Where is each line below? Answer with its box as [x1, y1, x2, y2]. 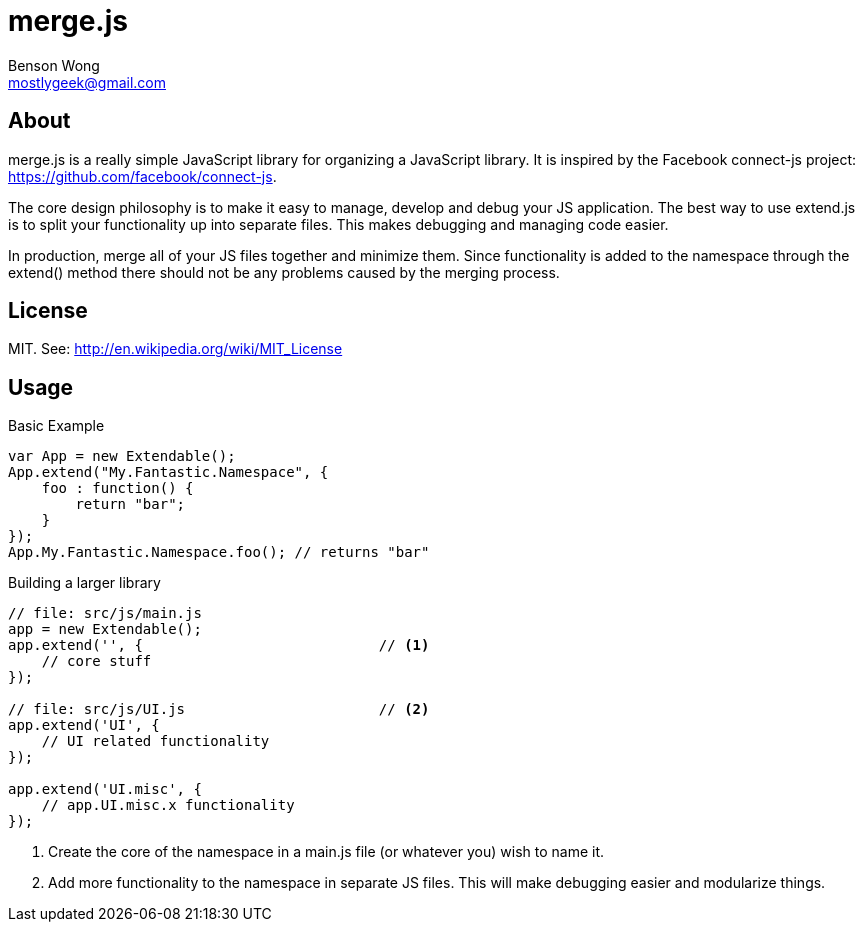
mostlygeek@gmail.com [8, 73, 166, 91]
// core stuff [41, 653, 152, 670]
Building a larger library [8, 574, 161, 592]
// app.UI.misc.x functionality [41, 797, 295, 814]
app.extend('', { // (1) [8, 637, 430, 654]
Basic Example [8, 417, 105, 435]
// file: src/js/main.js [8, 605, 202, 622]
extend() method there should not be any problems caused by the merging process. [8, 263, 560, 281]
